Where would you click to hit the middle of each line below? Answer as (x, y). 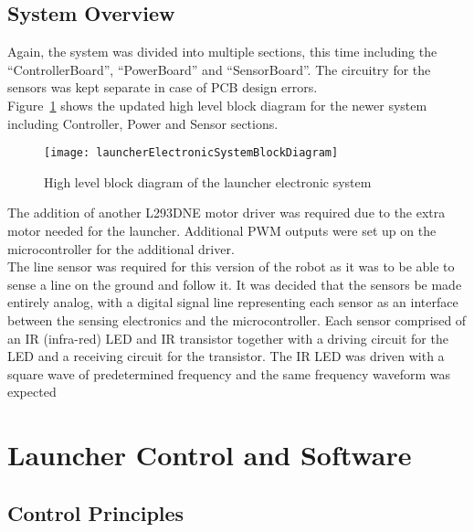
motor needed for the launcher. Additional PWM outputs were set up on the (222, 231)
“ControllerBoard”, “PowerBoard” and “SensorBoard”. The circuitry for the (219, 69)
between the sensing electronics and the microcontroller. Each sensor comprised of (237, 319)
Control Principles (96, 512)
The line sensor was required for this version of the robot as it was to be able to (231, 266)
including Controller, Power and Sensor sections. (143, 123)
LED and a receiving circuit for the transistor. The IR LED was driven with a (226, 356)
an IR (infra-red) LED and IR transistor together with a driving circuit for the (228, 338)
